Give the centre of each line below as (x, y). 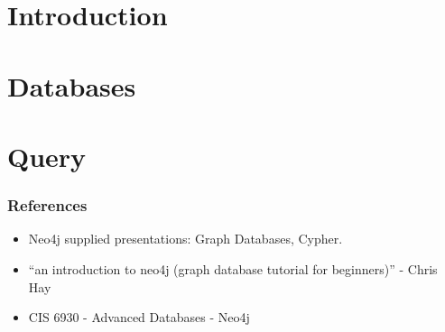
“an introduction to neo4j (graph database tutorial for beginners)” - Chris (233, 268)
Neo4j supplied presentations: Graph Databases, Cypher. (185, 239)
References (47, 205)
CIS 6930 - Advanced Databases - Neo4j (139, 317)
